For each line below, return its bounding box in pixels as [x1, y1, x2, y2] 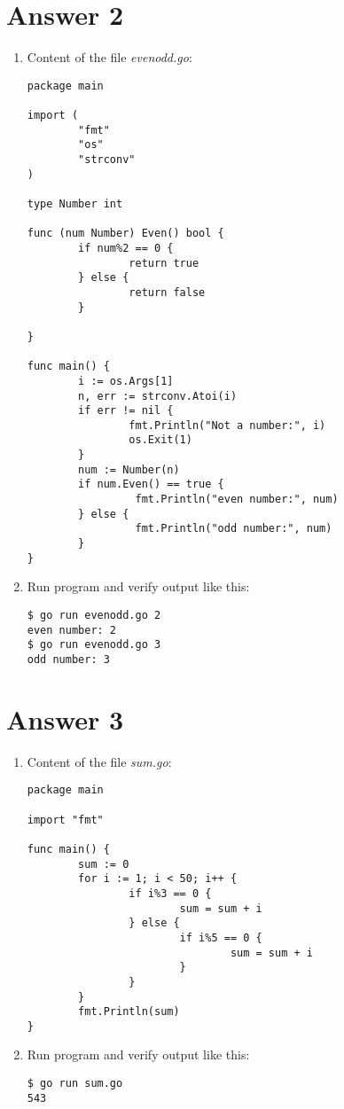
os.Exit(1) [129, 433, 192, 447]
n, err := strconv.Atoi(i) [78, 389, 238, 402]
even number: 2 [27, 623, 117, 637]
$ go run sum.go [27, 1077, 123, 1090]
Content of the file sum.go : [27, 752, 172, 770]
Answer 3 [6, 700, 124, 737]
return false [129, 285, 206, 299]
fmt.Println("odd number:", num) [135, 522, 332, 535]
